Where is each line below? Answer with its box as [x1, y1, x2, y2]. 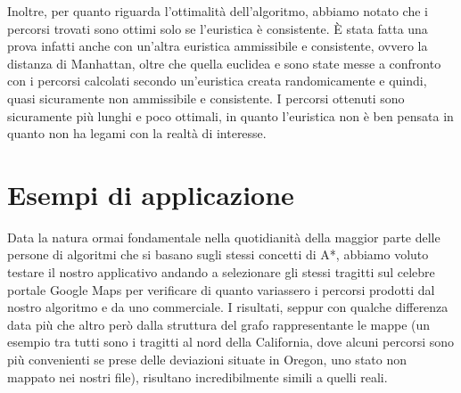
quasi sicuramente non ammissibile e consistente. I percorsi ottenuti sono [7, 88, 405, 107]
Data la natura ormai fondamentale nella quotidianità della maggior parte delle [7, 227, 440, 246]
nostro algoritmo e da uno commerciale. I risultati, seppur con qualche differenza [7, 298, 449, 316]
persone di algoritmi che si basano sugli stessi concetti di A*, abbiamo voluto [7, 245, 429, 264]
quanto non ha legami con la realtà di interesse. [7, 124, 267, 143]
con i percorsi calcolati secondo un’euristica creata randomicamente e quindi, [7, 71, 427, 90]
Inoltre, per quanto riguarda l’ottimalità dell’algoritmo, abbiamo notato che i [7, 2, 428, 20]
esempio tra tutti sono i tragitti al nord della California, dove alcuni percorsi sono [7, 332, 455, 351]
